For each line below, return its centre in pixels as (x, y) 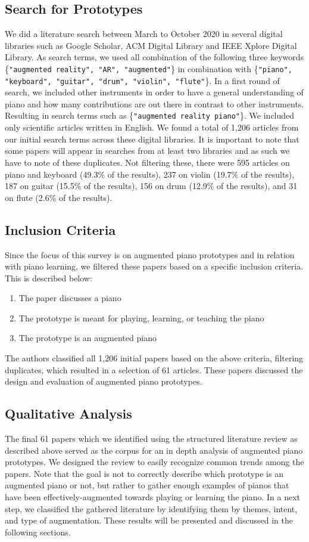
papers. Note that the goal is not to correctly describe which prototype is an (144, 473)
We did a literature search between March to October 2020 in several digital (144, 34)
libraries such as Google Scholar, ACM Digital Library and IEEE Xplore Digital (151, 45)
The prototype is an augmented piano (88, 338)
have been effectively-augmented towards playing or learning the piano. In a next (153, 497)
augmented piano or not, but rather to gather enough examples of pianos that (147, 485)
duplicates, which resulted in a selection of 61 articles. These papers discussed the (154, 369)
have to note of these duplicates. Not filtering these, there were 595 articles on (147, 162)
